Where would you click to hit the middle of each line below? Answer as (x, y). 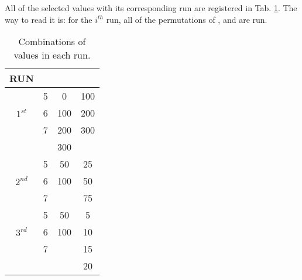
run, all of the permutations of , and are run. (187, 19)
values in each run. (52, 55)
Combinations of (52, 42)
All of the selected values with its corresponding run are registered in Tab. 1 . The (151, 8)
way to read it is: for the (49, 19)
